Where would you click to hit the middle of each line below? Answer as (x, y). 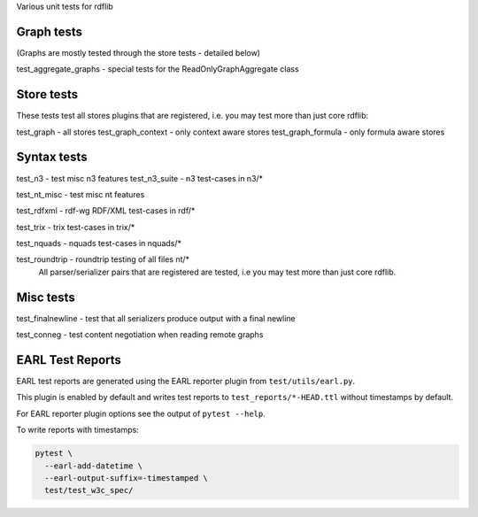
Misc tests (46, 297)
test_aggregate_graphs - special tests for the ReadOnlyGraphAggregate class (158, 69)
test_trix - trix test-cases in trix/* (76, 227)
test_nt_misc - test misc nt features (81, 194)
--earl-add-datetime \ (94, 466)
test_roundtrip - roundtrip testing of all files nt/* (103, 259)
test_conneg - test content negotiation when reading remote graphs (140, 335)
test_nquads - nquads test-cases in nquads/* (99, 243)
